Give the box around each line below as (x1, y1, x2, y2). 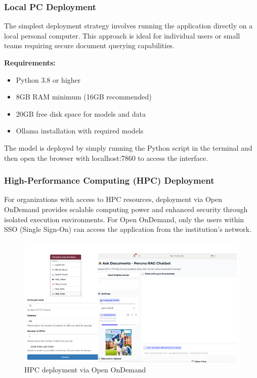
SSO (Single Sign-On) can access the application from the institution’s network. (4, 224, 251, 234)
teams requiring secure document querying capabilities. (4, 40, 175, 51)
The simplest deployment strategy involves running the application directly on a (4, 20, 253, 31)
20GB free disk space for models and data (16, 108, 146, 119)
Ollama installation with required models (16, 125, 144, 136)
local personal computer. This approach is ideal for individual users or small (4, 30, 240, 41)
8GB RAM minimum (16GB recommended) (16, 91, 152, 102)
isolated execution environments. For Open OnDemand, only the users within (4, 214, 244, 224)
